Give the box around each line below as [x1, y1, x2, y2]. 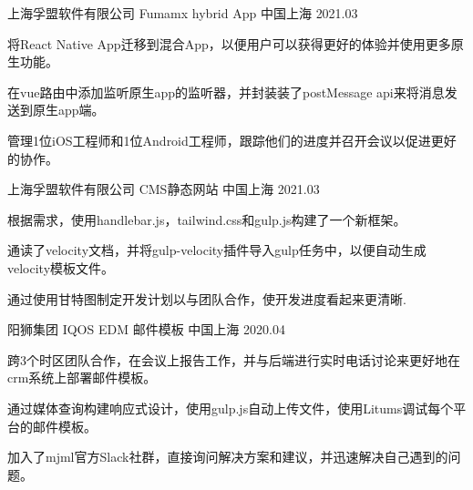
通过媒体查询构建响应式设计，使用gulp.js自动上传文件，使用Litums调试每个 [7, 398, 454, 417]
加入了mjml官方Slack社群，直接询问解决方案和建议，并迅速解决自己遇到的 [7, 447, 448, 466]
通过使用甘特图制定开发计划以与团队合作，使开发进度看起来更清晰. [7, 289, 406, 308]
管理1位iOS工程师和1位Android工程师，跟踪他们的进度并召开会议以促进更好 [7, 130, 457, 149]
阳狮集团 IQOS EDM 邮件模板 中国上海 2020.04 [7, 320, 285, 339]
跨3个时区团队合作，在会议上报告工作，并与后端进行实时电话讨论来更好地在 [7, 350, 460, 369]
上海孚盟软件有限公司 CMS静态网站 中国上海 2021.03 [7, 179, 320, 199]
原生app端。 [32, 100, 105, 119]
